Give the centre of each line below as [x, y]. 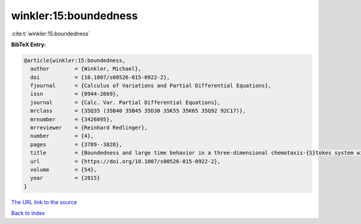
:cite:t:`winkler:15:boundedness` [51, 34]
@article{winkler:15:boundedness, [75, 60]
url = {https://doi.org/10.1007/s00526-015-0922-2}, [125, 161]
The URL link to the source [44, 202]
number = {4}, [62, 136]
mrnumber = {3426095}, [72, 119]
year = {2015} [65, 178]
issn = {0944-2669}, [75, 94]
